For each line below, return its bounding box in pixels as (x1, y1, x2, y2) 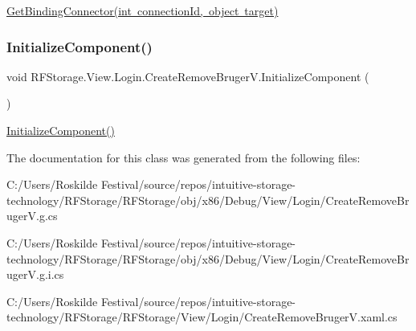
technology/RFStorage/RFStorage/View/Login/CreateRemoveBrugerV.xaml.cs (6, 309, 398, 325)
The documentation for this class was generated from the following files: (6, 149, 361, 165)
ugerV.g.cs (6, 207, 58, 224)
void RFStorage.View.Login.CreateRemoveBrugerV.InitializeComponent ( (6, 67, 369, 84)
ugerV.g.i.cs (6, 266, 64, 283)
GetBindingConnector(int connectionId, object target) (6, 2, 279, 18)
